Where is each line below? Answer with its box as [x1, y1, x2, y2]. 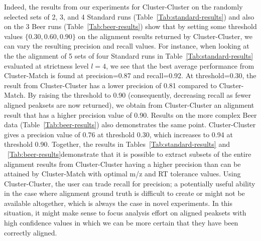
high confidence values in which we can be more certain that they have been [4, 217, 238, 228]
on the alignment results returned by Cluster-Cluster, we [78, 31, 252, 41]
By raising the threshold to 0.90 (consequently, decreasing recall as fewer [28, 90, 251, 100]
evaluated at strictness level [4, 60, 89, 71]
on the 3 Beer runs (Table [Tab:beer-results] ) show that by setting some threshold [4, 21, 257, 32]
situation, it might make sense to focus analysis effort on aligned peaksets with [4, 207, 246, 218]
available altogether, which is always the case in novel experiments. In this [4, 197, 233, 208]
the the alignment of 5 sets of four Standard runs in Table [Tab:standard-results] [4, 50, 253, 61]
